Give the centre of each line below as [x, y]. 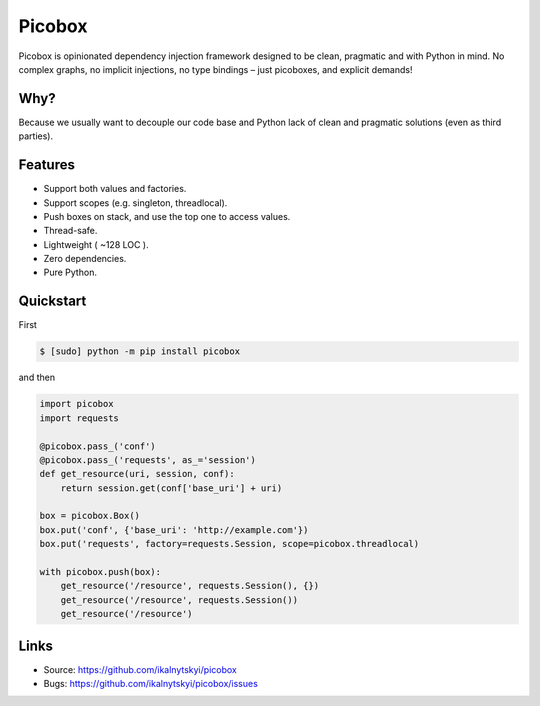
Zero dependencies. [85, 259]
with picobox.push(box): [100, 572]
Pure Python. [70, 272]
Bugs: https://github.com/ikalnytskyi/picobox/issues [151, 684]
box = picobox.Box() [89, 516]
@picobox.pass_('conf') [98, 446]
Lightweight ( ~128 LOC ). [96, 244]
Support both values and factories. [115, 189]
